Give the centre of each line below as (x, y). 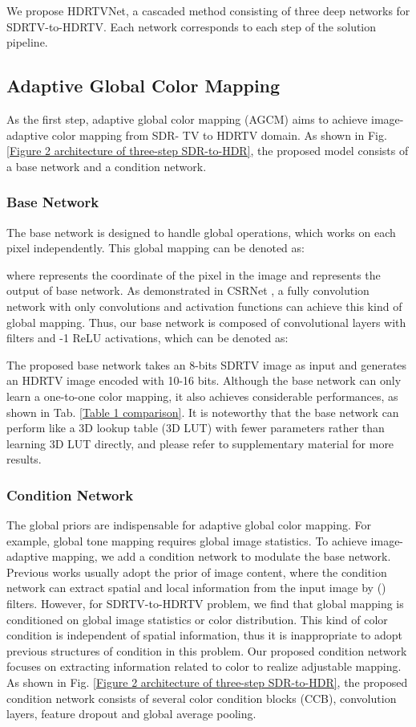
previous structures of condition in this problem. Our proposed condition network (207, 650)
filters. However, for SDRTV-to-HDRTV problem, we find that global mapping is (205, 604)
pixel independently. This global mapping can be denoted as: (155, 248)
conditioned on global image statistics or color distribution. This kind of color (197, 619)
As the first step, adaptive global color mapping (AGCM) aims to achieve (187, 118)
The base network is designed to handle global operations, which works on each (201, 232)
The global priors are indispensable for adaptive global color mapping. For (189, 525)
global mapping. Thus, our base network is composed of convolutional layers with (206, 322)
